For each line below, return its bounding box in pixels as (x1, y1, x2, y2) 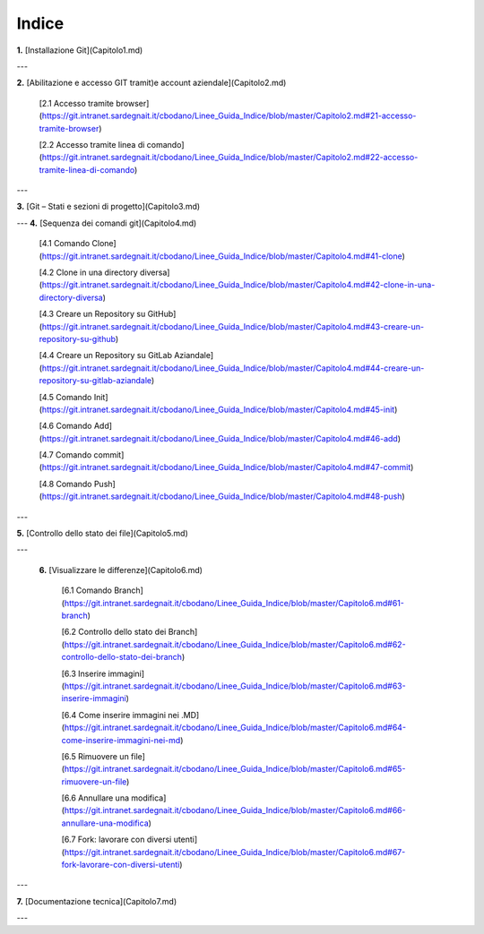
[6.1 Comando (61, 585, 112, 596)
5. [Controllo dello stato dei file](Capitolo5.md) (16, 528, 188, 539)
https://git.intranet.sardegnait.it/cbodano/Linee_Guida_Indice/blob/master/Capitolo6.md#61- (64, 597, 405, 608)
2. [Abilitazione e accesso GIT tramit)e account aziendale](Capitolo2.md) (16, 77, 287, 89)
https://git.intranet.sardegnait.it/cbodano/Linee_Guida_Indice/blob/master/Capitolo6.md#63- (64, 681, 407, 691)
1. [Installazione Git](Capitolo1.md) (16, 45, 143, 56)
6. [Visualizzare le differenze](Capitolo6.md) (39, 564, 203, 575)
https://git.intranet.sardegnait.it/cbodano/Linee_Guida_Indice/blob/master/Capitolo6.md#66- (64, 805, 407, 816)
